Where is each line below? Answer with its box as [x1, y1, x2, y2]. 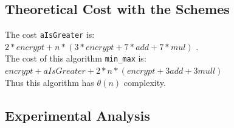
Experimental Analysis [5, 105, 150, 124]
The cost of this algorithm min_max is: [5, 52, 146, 65]
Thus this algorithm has [5, 76, 94, 88]
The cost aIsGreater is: [5, 28, 95, 41]
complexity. [123, 76, 166, 88]
